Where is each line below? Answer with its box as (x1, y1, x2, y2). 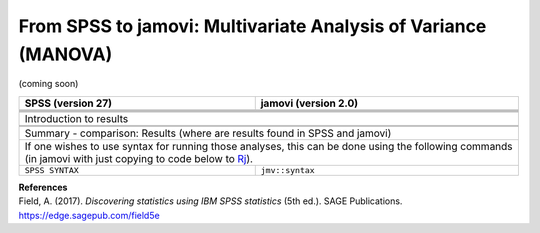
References (18, 181, 68, 193)
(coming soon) (18, 78, 79, 90)
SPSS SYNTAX (24, 165, 79, 175)
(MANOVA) (18, 43, 113, 65)
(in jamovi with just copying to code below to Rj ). (24, 151, 254, 165)
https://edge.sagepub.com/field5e (18, 209, 160, 221)
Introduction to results (24, 111, 129, 125)
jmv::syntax (260, 165, 315, 175)
